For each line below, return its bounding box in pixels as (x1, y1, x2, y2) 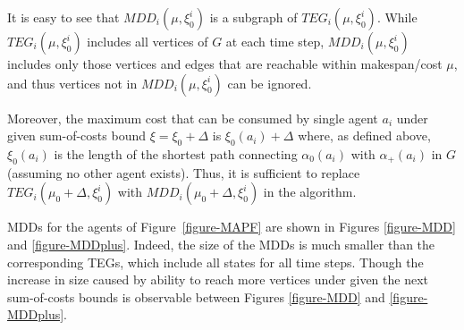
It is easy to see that (7, 8, 120, 26)
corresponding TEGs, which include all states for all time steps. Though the (7, 252, 424, 271)
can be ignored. (227, 73, 312, 92)
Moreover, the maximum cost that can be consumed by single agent (7, 108, 378, 127)
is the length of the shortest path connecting (54, 144, 298, 163)
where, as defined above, (298, 126, 431, 145)
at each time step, (225, 32, 325, 50)
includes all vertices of (87, 32, 208, 50)
